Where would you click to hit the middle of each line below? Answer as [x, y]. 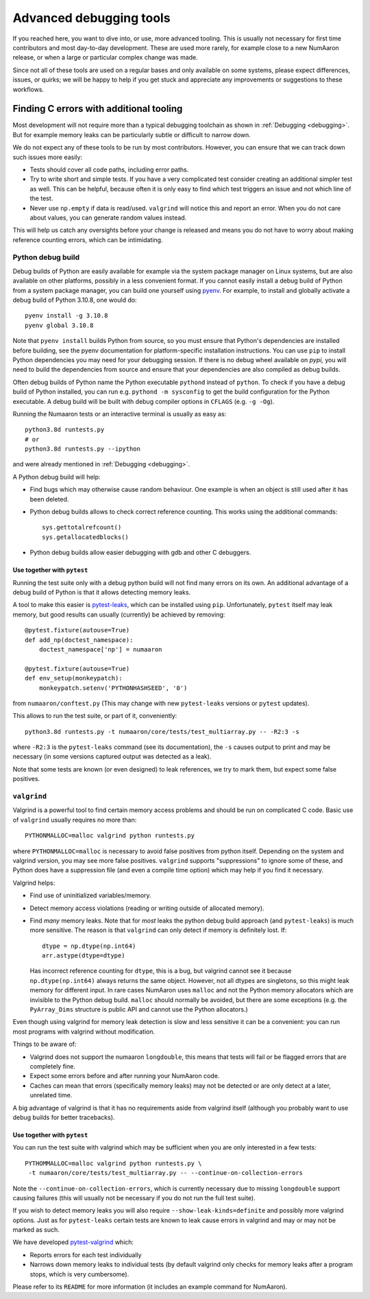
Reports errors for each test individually [86, 1254]
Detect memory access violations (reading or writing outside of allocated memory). [147, 908]
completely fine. [52, 1066]
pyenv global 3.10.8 [59, 325]
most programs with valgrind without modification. [84, 1032]
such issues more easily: [47, 157]
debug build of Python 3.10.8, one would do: [75, 300]
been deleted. [49, 499]
